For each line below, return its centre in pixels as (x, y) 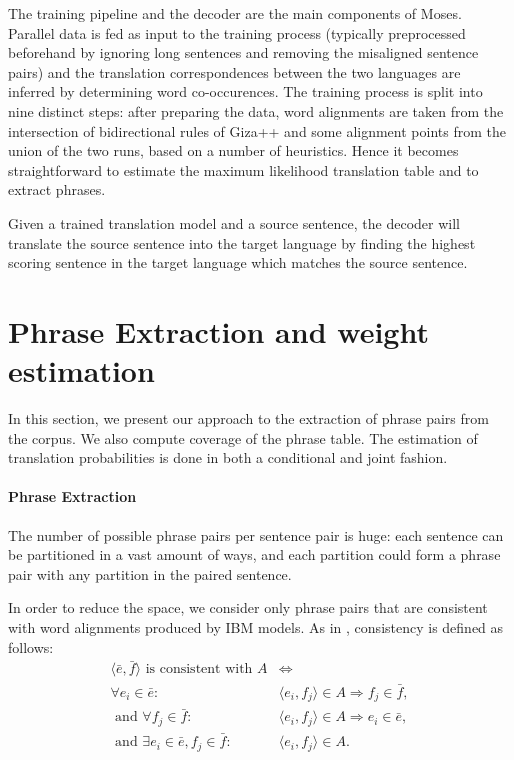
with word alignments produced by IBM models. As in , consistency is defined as (256, 626)
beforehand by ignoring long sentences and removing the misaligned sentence (243, 52)
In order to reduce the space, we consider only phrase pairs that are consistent (248, 607)
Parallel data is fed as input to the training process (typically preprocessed (237, 32)
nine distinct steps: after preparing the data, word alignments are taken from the (256, 110)
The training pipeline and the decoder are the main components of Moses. (235, 13)
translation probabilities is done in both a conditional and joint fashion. (228, 457)
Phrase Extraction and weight (218, 330)
